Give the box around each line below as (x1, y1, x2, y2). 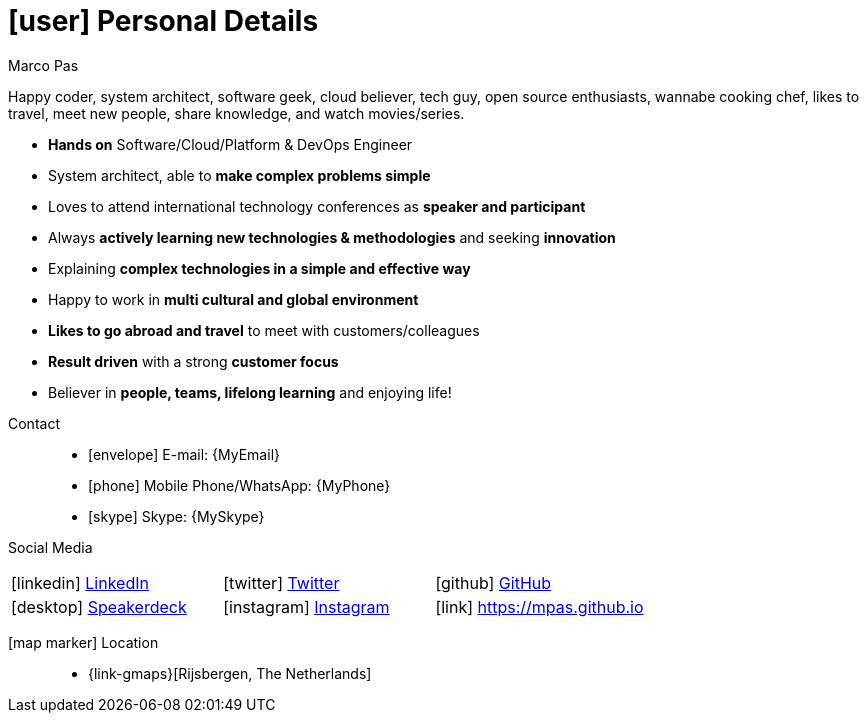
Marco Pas (8, 56, 79, 74)
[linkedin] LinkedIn (11, 572, 149, 593)
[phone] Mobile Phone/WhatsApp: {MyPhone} (88, 476, 391, 494)
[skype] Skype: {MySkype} (88, 507, 265, 525)
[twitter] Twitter (223, 572, 340, 593)
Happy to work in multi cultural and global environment (48, 290, 419, 308)
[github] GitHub (435, 572, 552, 593)
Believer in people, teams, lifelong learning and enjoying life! (48, 383, 452, 401)
